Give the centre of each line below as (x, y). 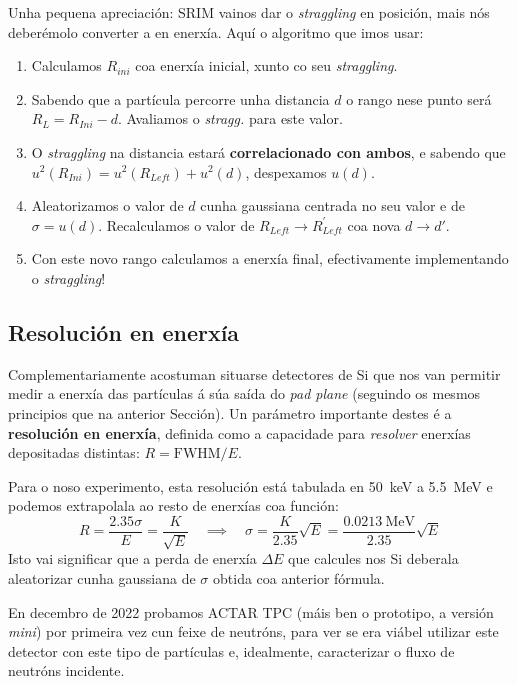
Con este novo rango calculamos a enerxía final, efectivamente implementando (270, 258)
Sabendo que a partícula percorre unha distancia (180, 98)
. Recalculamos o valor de (176, 224)
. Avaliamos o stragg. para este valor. (230, 118)
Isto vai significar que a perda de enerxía (132, 558)
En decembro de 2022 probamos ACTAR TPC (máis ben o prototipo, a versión (251, 611)
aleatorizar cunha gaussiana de (102, 577)
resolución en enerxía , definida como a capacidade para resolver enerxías (239, 432)
